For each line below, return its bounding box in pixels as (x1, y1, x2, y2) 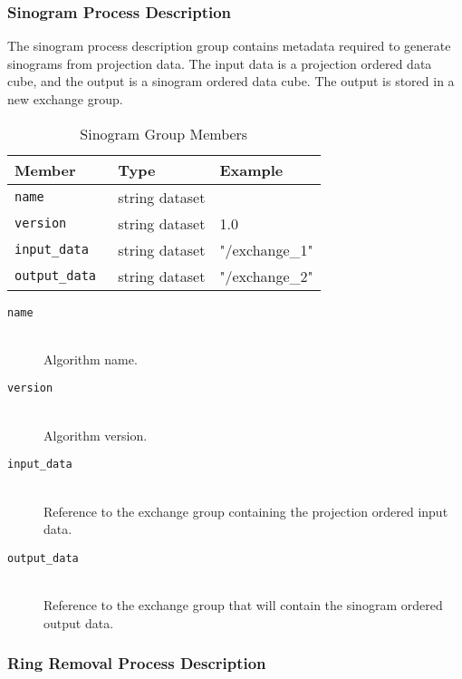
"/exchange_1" (219, 238, 313, 260)
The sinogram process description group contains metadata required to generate (7, 36, 451, 55)
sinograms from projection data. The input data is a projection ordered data (7, 53, 432, 73)
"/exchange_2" (219, 265, 313, 286)
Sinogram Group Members (80, 122, 248, 144)
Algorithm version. (43, 425, 148, 444)
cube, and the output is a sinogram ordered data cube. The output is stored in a (7, 72, 455, 91)
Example (219, 159, 284, 180)
